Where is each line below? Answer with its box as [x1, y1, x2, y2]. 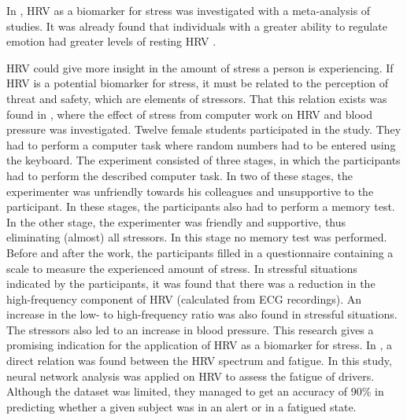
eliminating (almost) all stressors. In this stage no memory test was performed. [6, 229, 387, 245]
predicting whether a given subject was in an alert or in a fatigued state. [6, 398, 357, 414]
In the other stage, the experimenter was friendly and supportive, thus [6, 213, 346, 230]
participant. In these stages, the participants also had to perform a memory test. [6, 198, 395, 215]
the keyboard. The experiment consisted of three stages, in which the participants [6, 152, 401, 168]
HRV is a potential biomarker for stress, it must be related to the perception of [6, 75, 388, 91]
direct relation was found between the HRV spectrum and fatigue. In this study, [6, 352, 392, 369]
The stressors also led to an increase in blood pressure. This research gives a [6, 321, 374, 337]
